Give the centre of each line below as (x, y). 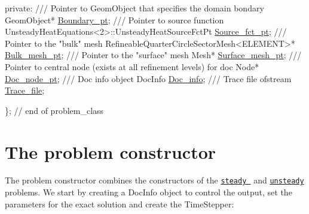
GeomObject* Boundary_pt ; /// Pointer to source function (114, 19)
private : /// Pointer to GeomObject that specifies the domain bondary (134, 8)
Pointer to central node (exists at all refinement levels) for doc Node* (132, 66)
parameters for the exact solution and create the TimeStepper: (120, 204)
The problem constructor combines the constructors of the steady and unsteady (154, 180)
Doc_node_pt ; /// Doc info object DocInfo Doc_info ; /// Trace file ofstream (148, 78)
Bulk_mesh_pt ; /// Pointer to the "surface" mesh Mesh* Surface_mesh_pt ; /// (153, 55)
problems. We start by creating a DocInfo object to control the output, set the (149, 192)
